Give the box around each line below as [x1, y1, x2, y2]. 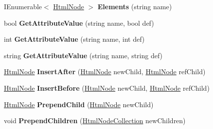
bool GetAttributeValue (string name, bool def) [4, 17, 154, 28]
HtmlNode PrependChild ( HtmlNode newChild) [4, 99, 154, 109]
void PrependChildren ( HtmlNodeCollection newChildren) [4, 115, 186, 126]
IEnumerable [4, 1, 42, 11]
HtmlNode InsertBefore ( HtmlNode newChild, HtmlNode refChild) [4, 82, 210, 93]
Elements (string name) [97, 1, 172, 11]
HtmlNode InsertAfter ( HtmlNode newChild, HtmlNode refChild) [4, 66, 206, 77]
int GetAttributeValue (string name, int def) [4, 34, 145, 44]
